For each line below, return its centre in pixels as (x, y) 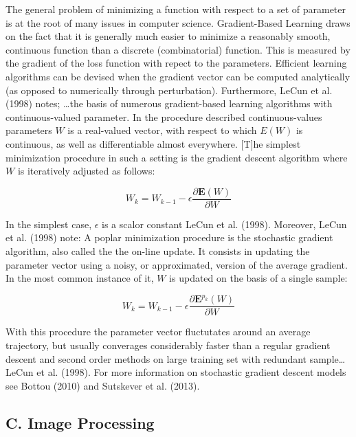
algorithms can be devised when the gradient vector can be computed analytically (178, 76)
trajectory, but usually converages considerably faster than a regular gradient (168, 345)
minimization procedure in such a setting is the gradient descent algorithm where (177, 157)
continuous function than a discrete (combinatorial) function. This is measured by (178, 49)
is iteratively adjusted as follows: (86, 171)
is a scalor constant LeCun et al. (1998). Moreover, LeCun (224, 224)
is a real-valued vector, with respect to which (162, 130)
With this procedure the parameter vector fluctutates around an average (158, 332)
